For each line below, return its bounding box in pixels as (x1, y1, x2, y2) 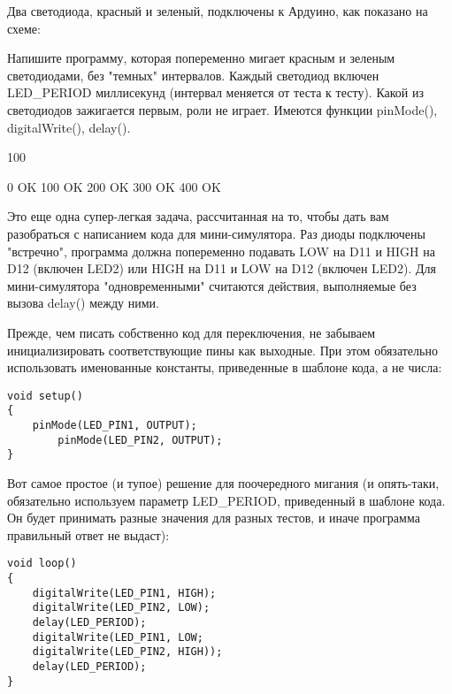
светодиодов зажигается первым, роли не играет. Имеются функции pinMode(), (7, 100, 438, 118)
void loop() (7, 557, 77, 570)
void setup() (7, 389, 83, 402)
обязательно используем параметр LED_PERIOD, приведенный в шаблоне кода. (7, 491, 446, 509)
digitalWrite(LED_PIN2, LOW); (32, 601, 211, 614)
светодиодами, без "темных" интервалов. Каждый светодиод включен (7, 65, 379, 84)
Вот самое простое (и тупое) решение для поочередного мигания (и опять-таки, (7, 473, 440, 492)
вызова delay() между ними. (7, 294, 159, 312)
